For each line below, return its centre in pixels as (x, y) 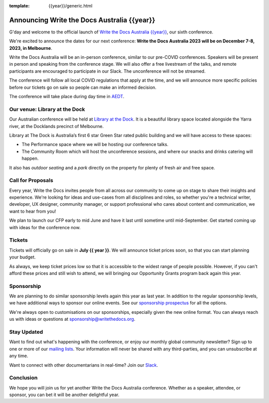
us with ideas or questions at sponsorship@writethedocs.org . (72, 319)
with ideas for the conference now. (45, 227)
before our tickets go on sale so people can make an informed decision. (83, 87)
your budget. (22, 257)
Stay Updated (26, 332)
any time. (19, 356)
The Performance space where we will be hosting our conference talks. (95, 144)
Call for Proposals (31, 180)
